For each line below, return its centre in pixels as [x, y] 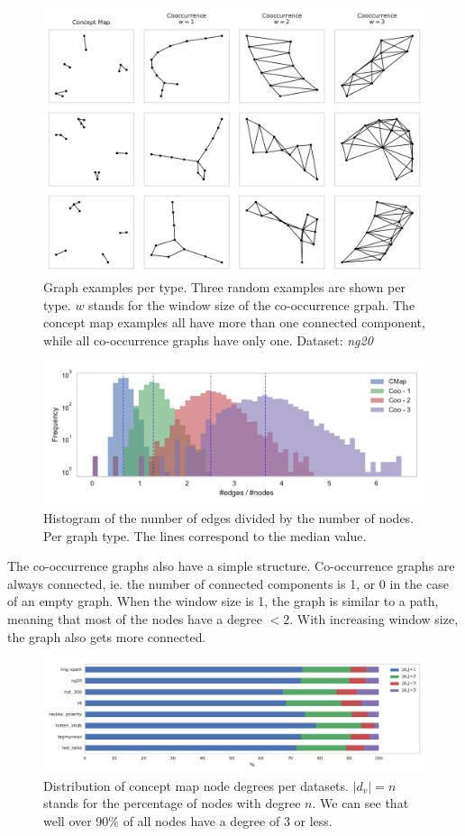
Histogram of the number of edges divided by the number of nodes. [229, 518]
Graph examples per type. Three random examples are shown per [224, 287]
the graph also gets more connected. [107, 636]
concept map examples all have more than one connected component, [234, 322]
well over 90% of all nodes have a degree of [162, 821]
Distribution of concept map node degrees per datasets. [196, 785]
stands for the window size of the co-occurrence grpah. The [252, 304]
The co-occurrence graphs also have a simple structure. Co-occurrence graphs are [231, 566]
